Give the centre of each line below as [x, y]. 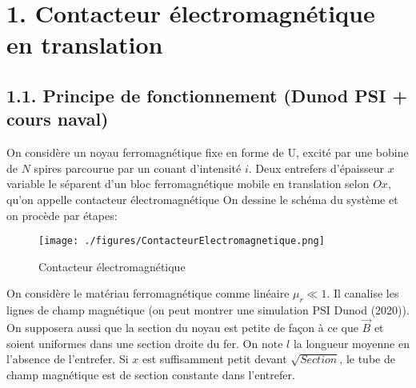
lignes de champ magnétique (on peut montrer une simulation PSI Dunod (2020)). [208, 310]
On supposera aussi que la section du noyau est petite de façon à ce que [182, 327]
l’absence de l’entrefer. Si [68, 359]
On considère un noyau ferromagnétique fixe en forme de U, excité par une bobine [208, 152]
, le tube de [367, 359]
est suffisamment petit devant [214, 359]
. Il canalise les [363, 293]
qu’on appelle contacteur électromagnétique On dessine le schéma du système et [202, 199]
